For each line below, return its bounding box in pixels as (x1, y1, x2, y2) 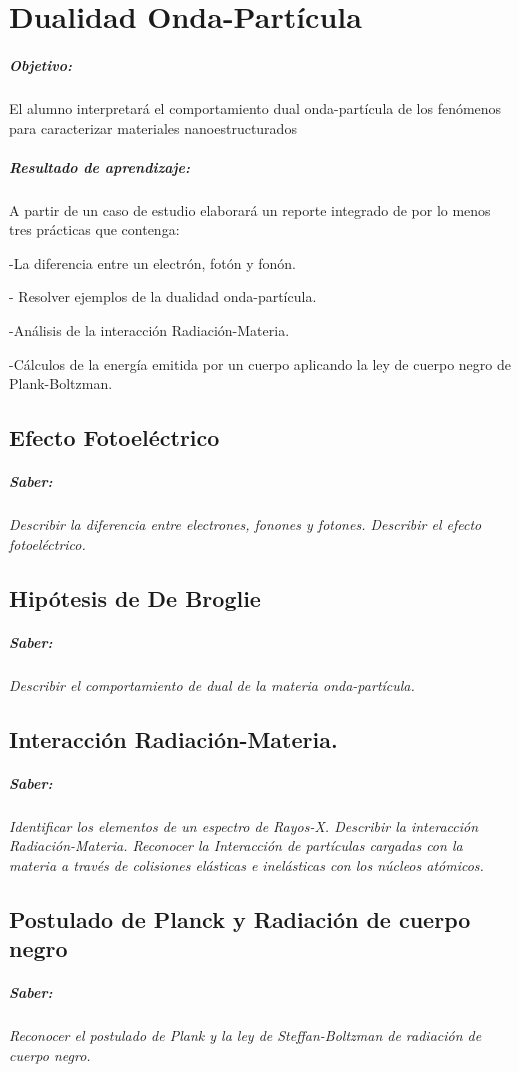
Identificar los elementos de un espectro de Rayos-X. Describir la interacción (9, 815, 479, 836)
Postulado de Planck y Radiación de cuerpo (9, 903, 471, 934)
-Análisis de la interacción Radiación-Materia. (9, 320, 290, 341)
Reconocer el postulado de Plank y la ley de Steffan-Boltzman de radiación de (9, 1025, 482, 1046)
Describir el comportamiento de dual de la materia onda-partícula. (9, 674, 415, 695)
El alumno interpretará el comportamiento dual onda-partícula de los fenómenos (9, 97, 502, 118)
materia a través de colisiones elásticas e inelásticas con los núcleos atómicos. (9, 854, 484, 875)
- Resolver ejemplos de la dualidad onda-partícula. (9, 286, 317, 307)
